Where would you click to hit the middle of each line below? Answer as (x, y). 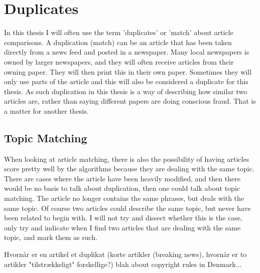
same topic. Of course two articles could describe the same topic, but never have (127, 208)
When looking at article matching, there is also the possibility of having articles (127, 159)
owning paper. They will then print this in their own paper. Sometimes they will (128, 71)
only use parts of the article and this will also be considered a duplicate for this (126, 81)
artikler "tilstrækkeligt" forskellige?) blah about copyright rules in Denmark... (123, 264)
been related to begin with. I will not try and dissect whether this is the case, (123, 218)
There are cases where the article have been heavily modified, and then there (122, 178)
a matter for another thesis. (46, 110)
